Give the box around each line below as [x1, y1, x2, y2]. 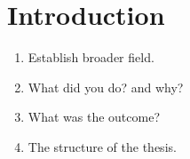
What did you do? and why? [28, 77, 184, 96]
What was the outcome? [28, 107, 161, 126]
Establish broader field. [28, 48, 154, 67]
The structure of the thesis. [28, 137, 177, 155]
